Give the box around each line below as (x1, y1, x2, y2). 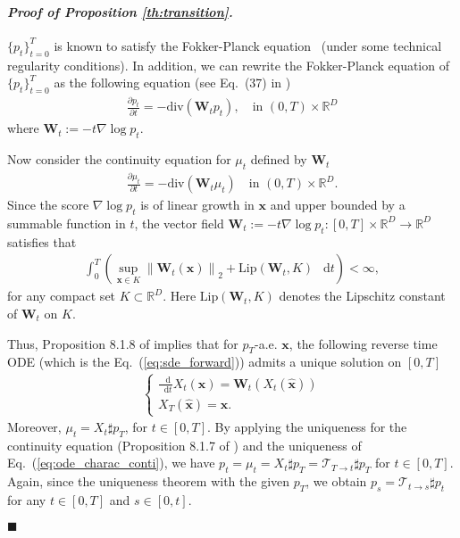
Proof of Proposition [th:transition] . (7, 2, 233, 21)
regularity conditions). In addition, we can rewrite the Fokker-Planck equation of (7, 55, 449, 74)
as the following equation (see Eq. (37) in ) (54, 73, 291, 92)
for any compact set (7, 286, 116, 305)
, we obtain (305, 472, 367, 491)
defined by (250, 150, 307, 169)
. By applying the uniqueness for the (207, 418, 407, 436)
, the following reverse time (289, 334, 438, 352)
